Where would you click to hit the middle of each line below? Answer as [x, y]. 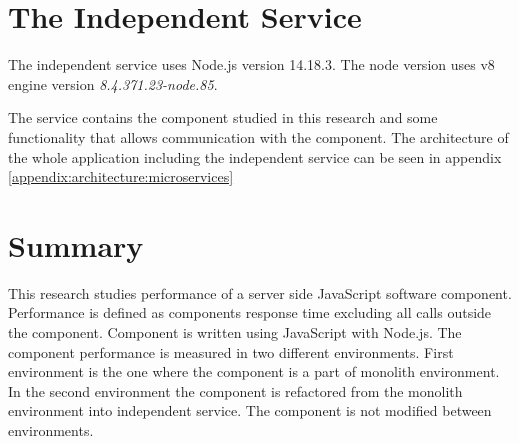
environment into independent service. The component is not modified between [250, 410]
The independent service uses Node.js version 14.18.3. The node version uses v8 [251, 64]
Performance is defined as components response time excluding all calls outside [250, 312]
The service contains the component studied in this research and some [223, 117]
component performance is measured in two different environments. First [231, 351]
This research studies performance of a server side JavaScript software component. [260, 292]
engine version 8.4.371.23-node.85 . [113, 83]
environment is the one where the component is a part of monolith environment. [254, 371]
